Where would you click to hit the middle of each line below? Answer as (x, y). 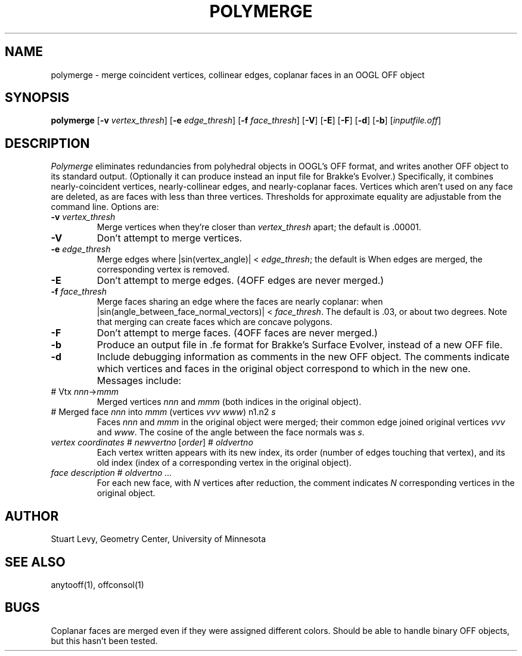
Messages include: (139, 381)
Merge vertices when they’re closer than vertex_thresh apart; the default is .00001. (259, 227)
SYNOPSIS (37, 98)
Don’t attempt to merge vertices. (170, 238)
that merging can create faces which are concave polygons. (215, 322)
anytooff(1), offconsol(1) (97, 584)
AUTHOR (32, 516)
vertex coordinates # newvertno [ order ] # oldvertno (152, 443)
